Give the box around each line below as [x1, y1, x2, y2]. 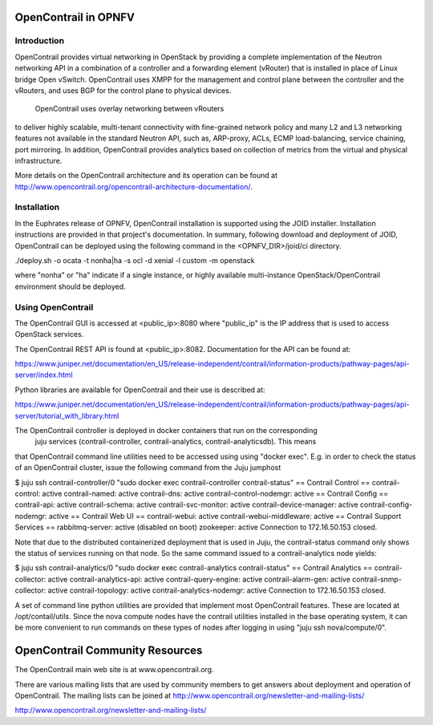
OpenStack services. [14, 330, 84, 339]
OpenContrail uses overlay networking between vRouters [34, 104, 225, 114]
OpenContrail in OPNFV [14, 10, 136, 24]
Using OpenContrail [14, 302, 94, 313]
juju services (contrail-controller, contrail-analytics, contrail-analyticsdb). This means [34, 437, 317, 447]
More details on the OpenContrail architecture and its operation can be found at [14, 171, 278, 180]
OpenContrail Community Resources [14, 644, 203, 658]
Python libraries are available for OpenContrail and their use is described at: [14, 385, 266, 395]
